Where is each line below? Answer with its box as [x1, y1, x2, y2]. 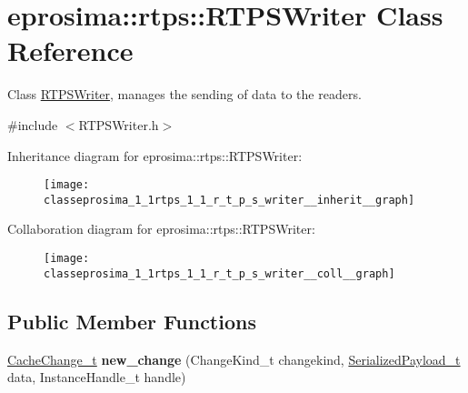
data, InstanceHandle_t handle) [7, 368, 186, 387]
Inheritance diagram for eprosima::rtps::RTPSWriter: [7, 146, 303, 165]
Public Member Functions [7, 307, 256, 335]
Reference [7, 32, 134, 69]
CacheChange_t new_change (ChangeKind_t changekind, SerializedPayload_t [7, 349, 461, 368]
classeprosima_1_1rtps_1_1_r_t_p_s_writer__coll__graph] [44, 267, 395, 280]
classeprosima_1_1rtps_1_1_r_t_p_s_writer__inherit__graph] [44, 193, 415, 207]
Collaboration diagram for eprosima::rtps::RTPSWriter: [7, 219, 315, 238]
